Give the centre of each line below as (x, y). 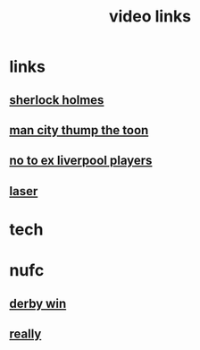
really (25, 333)
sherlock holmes (57, 100)
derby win (38, 303)
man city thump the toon (79, 130)
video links (150, 17)
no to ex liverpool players (81, 161)
